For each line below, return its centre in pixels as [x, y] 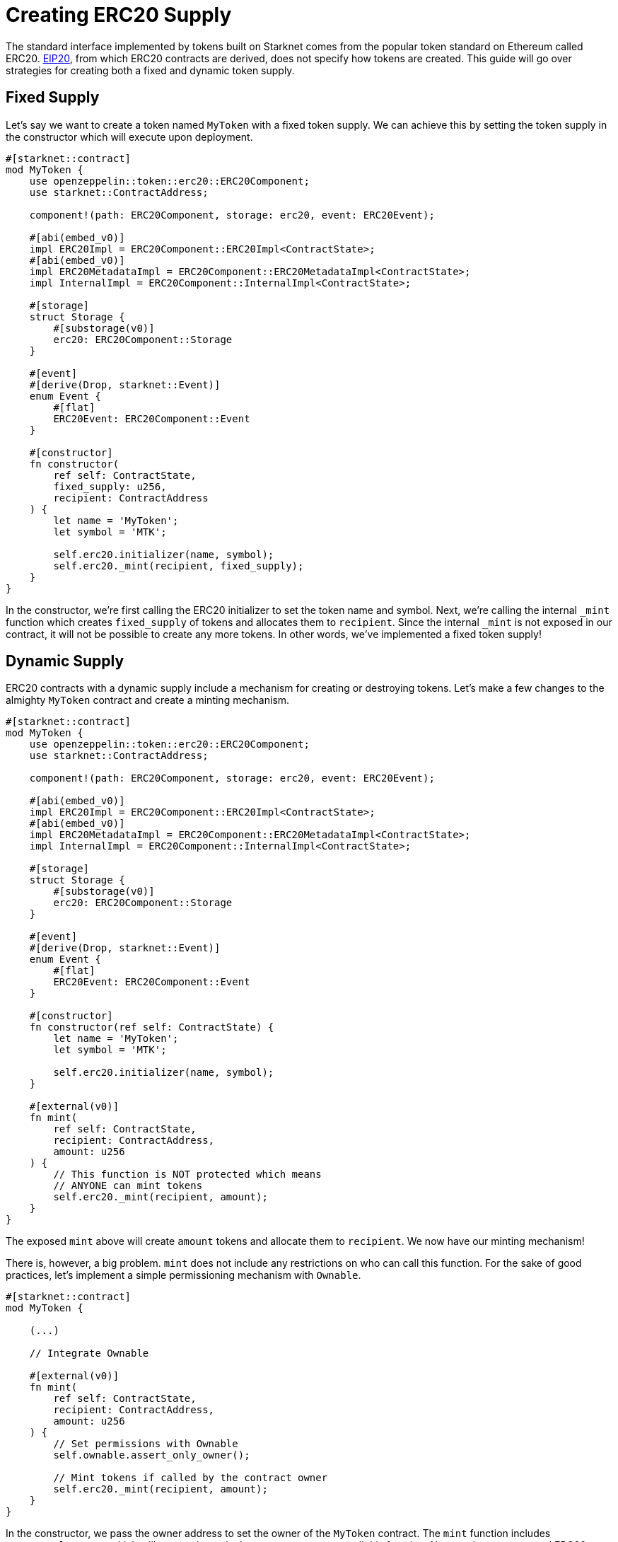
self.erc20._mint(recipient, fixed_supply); [179, 566]
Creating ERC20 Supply [119, 15]
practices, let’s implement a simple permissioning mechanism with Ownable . [183, 1275]
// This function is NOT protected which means [187, 1175]
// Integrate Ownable [89, 1353]
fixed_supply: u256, [110, 486]
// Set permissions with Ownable [146, 1444]
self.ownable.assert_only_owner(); [152, 1455]
